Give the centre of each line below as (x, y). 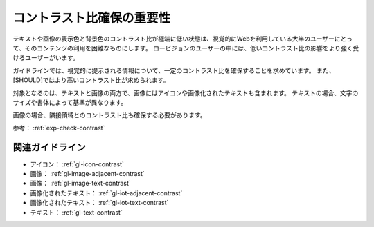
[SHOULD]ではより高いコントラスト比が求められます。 (91, 80)
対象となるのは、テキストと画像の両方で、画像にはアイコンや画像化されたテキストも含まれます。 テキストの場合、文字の (186, 92)
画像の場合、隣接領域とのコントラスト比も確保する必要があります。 (110, 115)
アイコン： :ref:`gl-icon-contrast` (77, 164)
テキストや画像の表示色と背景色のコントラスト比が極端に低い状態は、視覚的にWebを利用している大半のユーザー (174, 39)
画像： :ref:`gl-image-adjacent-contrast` (87, 173)
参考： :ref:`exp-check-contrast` (59, 128)
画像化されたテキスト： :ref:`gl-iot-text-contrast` (99, 203)
